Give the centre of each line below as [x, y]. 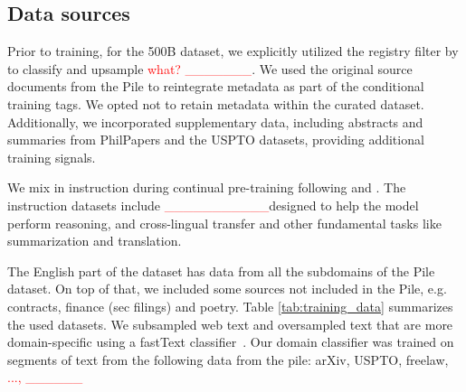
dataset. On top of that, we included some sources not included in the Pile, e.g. [227, 289]
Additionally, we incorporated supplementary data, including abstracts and [215, 121]
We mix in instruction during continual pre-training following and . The [207, 187]
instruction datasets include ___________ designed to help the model [213, 205]
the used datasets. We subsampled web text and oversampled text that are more [230, 324]
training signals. [52, 157]
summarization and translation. [95, 241]
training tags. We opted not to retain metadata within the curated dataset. [216, 103]
